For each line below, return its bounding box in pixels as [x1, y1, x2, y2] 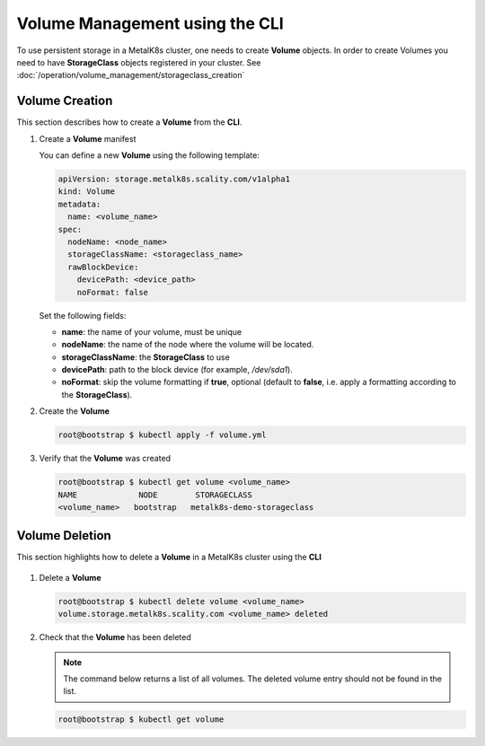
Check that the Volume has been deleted [39, 632, 192, 643]
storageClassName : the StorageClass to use [61, 351, 231, 363]
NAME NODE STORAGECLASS [57, 489, 253, 500]
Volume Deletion [16, 528, 111, 543]
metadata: [57, 198, 101, 209]
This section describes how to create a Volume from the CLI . [16, 117, 242, 127]
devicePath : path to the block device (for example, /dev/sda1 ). [61, 364, 294, 375]
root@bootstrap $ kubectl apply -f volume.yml [57, 430, 267, 440]
